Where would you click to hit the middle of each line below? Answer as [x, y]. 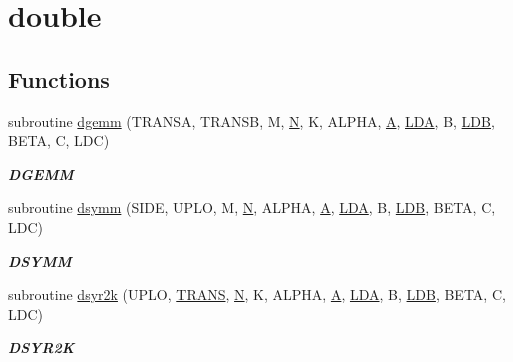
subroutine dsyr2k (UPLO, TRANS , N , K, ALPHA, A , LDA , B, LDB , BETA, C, [257, 294]
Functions [59, 78]
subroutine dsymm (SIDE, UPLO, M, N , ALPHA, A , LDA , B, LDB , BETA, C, [252, 207]
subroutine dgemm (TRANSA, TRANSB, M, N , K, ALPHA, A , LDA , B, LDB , [251, 120]
